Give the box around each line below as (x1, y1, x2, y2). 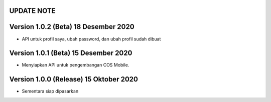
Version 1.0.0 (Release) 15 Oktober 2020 (9, 75, 138, 83)
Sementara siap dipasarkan (22, 88, 79, 94)
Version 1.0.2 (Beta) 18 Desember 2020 (9, 22, 135, 31)
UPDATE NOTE (9, 6, 56, 15)
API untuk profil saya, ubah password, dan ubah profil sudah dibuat (22, 35, 161, 42)
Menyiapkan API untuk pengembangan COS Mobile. (22, 62, 129, 68)
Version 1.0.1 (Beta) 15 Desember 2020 (9, 49, 132, 57)
